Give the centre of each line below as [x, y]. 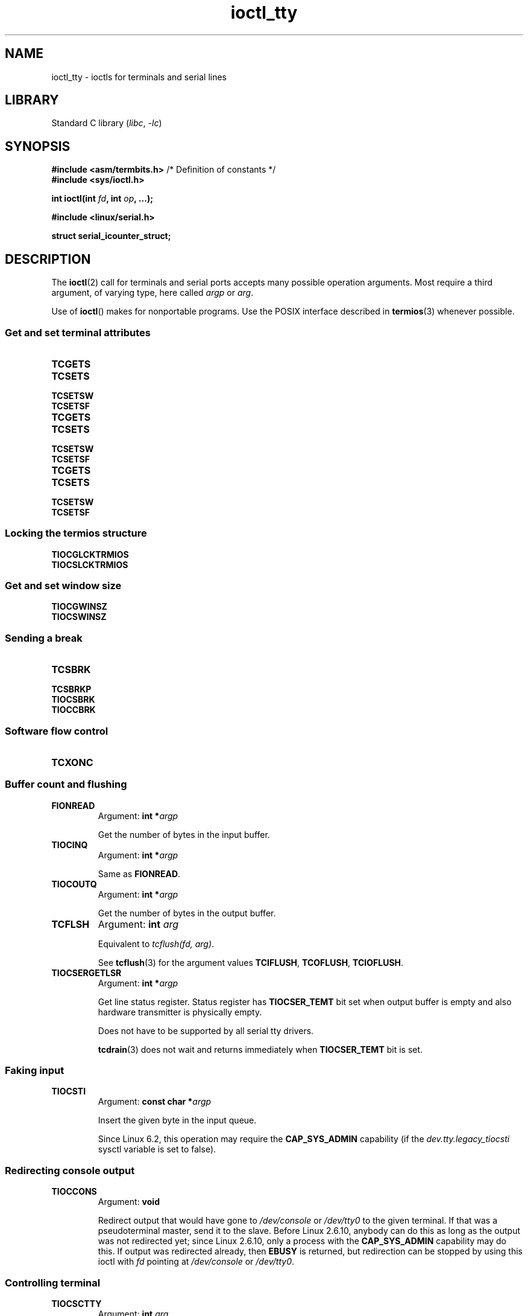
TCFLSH [71, 924]
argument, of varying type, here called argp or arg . [152, 293]
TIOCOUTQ [74, 884]
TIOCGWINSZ [79, 607]
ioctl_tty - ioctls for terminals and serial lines [139, 77]
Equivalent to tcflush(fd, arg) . [156, 944]
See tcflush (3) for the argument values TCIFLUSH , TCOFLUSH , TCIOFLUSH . [251, 962]
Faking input [35, 1070]
